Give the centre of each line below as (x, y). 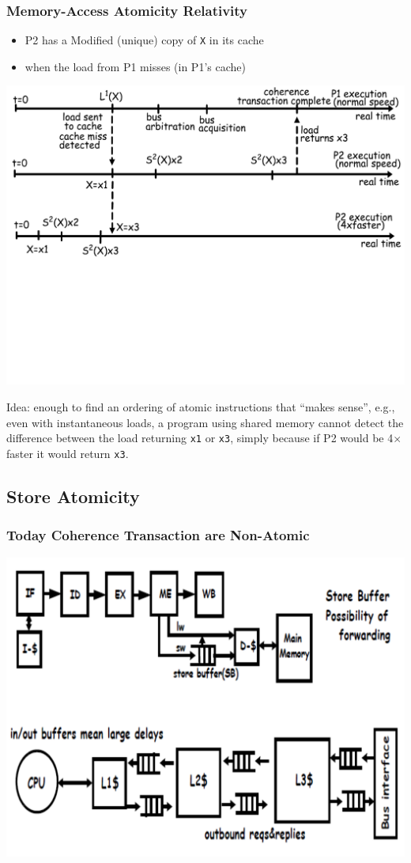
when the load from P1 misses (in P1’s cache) (135, 66)
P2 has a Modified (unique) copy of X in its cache (144, 40)
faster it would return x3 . (68, 453)
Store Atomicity (73, 496)
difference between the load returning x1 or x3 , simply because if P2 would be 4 (200, 438)
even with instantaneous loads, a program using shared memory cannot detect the (205, 422)
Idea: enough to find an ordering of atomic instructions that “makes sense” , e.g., (201, 407)
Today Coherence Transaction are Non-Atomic (158, 535)
